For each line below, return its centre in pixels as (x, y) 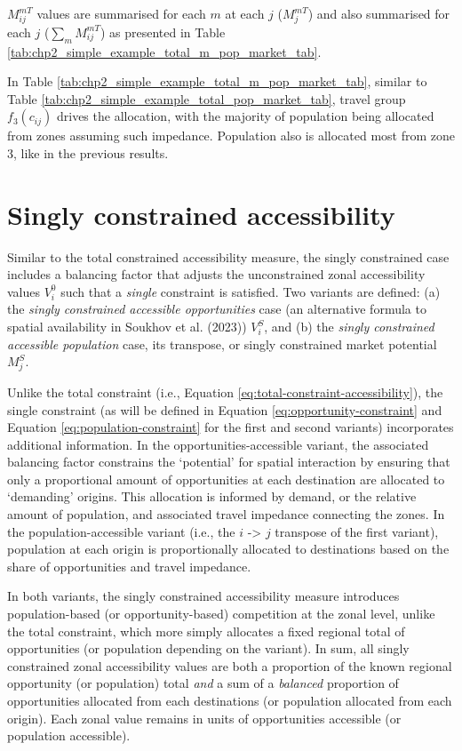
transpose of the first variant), (357, 531)
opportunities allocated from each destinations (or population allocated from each (230, 701)
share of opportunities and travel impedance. (129, 566)
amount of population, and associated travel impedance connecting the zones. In (226, 514)
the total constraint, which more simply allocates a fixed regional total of (206, 631)
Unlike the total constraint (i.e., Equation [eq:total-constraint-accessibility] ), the (225, 391)
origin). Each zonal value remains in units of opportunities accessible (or (204, 718)
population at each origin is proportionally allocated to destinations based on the (228, 549)
